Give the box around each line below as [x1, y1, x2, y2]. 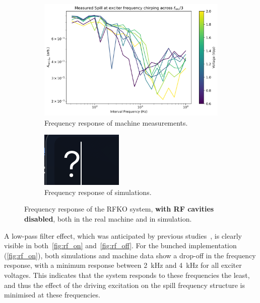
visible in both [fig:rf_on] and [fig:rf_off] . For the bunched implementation [4, 240, 237, 251]
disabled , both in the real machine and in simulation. [24, 214, 192, 224]
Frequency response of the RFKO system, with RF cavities [24, 204, 214, 214]
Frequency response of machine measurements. [44, 117, 188, 128]
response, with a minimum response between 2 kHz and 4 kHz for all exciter [4, 260, 242, 270]
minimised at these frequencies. [4, 289, 100, 300]
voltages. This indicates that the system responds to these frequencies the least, [4, 269, 250, 280]
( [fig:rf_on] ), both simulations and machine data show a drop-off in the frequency [4, 250, 256, 260]
